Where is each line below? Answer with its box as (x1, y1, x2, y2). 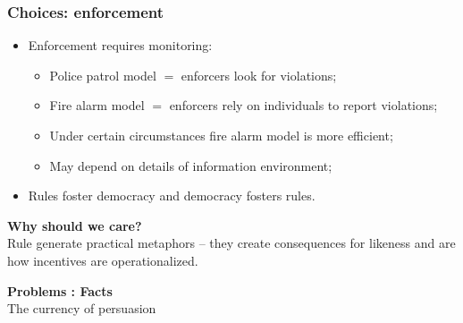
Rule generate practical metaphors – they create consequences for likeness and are (7, 234, 456, 252)
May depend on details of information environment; (49, 156, 333, 174)
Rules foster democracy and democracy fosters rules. (28, 186, 316, 205)
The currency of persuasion (7, 299, 156, 318)
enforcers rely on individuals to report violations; (169, 96, 438, 115)
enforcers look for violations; (181, 65, 337, 84)
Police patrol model (49, 65, 156, 84)
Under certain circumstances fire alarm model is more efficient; (49, 126, 393, 144)
